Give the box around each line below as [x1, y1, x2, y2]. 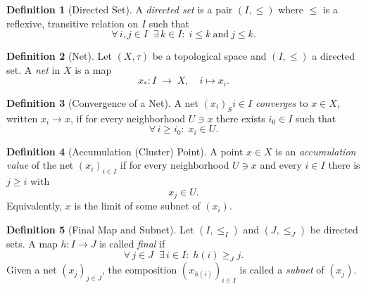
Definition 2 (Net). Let [6, 49, 112, 63]
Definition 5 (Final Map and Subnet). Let [6, 221, 194, 236]
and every [260, 158, 302, 172]
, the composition [101, 262, 177, 277]
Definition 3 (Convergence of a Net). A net [6, 95, 199, 110]
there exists [216, 110, 265, 125]
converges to [255, 95, 308, 110]
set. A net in [6, 62, 61, 77]
